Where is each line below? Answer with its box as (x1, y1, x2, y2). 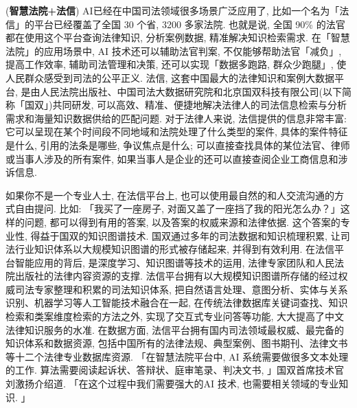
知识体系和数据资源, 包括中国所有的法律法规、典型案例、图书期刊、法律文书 (5, 336, 348, 350)
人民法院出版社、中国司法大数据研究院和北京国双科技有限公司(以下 (40, 84, 342, 98)
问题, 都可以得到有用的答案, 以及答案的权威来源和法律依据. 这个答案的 (24, 214, 341, 229)
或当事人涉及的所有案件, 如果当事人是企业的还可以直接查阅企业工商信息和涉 (5, 151, 348, 166)
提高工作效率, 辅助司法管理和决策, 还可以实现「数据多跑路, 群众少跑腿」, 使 (5, 57, 347, 71)
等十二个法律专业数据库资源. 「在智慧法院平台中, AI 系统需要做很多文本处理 (5, 349, 349, 363)
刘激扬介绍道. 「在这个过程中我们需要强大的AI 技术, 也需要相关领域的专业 (5, 376, 339, 391)
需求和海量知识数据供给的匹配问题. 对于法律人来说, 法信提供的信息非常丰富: (5, 111, 347, 125)
